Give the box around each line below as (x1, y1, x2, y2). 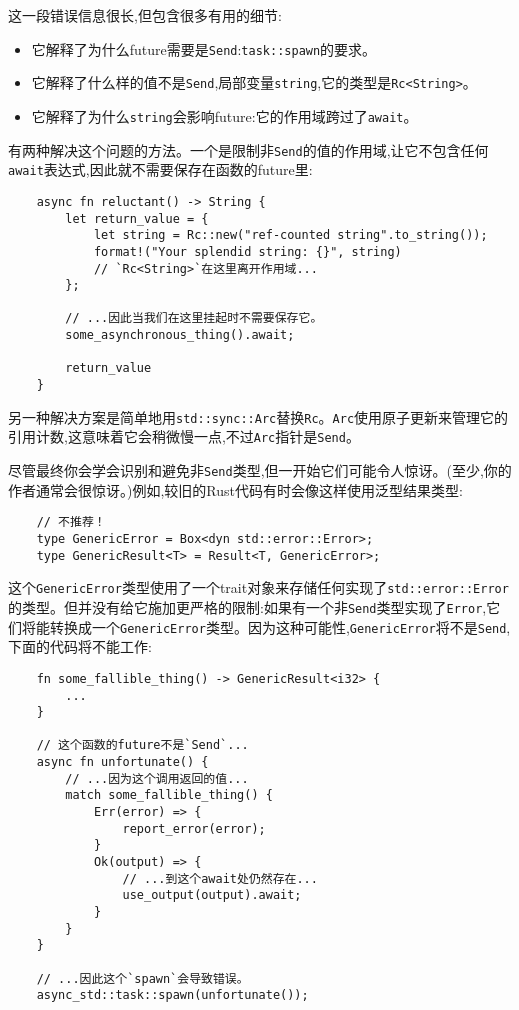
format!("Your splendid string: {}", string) (93, 244, 402, 259)
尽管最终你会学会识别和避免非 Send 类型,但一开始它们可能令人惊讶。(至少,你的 (8, 460, 512, 481)
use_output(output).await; (122, 888, 302, 903)
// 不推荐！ (36, 515, 106, 530)
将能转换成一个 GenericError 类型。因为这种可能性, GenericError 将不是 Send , (21, 616, 511, 637)
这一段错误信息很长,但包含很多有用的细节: (8, 5, 282, 25)
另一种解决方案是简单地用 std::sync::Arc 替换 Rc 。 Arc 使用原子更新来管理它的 (8, 406, 509, 427)
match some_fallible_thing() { (65, 788, 273, 803)
